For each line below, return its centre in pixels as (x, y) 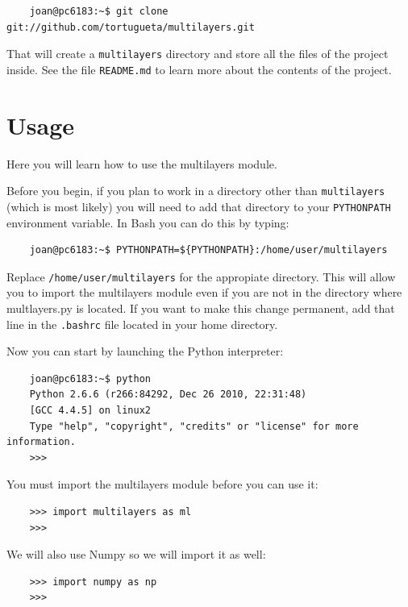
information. (41, 442)
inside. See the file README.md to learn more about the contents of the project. (199, 69)
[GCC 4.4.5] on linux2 (90, 410)
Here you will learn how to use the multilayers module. (142, 163)
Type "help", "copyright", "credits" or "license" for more (194, 426)
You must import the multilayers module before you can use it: (162, 484)
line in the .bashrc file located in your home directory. (142, 324)
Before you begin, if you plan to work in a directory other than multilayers (196, 191)
